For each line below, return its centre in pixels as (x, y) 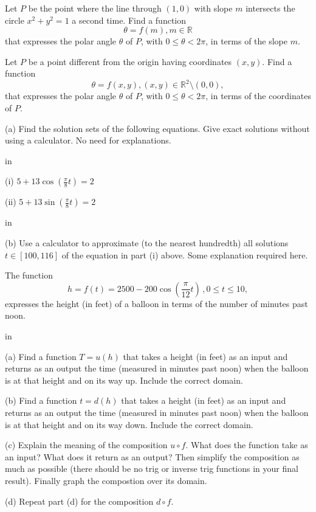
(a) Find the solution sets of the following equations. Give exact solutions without (157, 128)
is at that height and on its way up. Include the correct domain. (124, 380)
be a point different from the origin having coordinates (130, 61)
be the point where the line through (95, 8)
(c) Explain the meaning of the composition (86, 445)
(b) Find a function (41, 400)
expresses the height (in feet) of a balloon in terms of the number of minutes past (156, 303)
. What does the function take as (247, 445)
